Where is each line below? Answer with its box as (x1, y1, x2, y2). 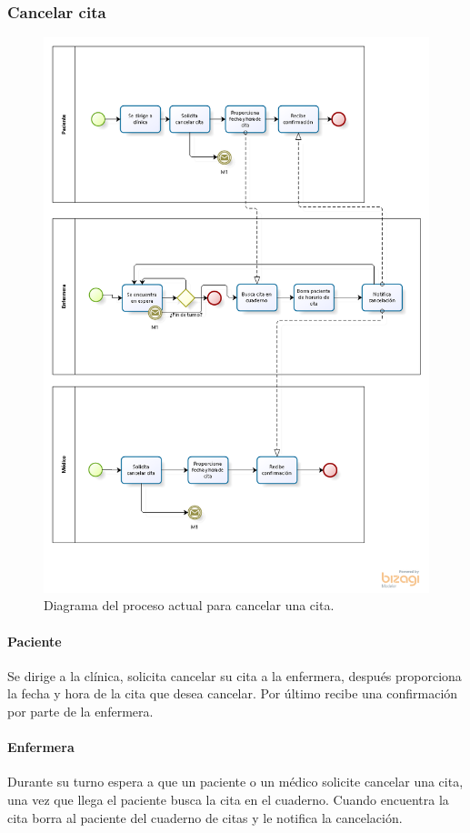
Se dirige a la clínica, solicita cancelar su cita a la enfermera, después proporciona (7, 666, 462, 685)
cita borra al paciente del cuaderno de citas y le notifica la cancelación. (7, 808, 403, 827)
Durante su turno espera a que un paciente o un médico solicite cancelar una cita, (7, 772, 464, 791)
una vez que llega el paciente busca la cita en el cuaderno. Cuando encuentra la (7, 790, 449, 809)
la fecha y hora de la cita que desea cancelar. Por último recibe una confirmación (7, 684, 458, 703)
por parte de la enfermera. (7, 702, 154, 721)
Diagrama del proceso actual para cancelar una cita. (44, 596, 335, 615)
